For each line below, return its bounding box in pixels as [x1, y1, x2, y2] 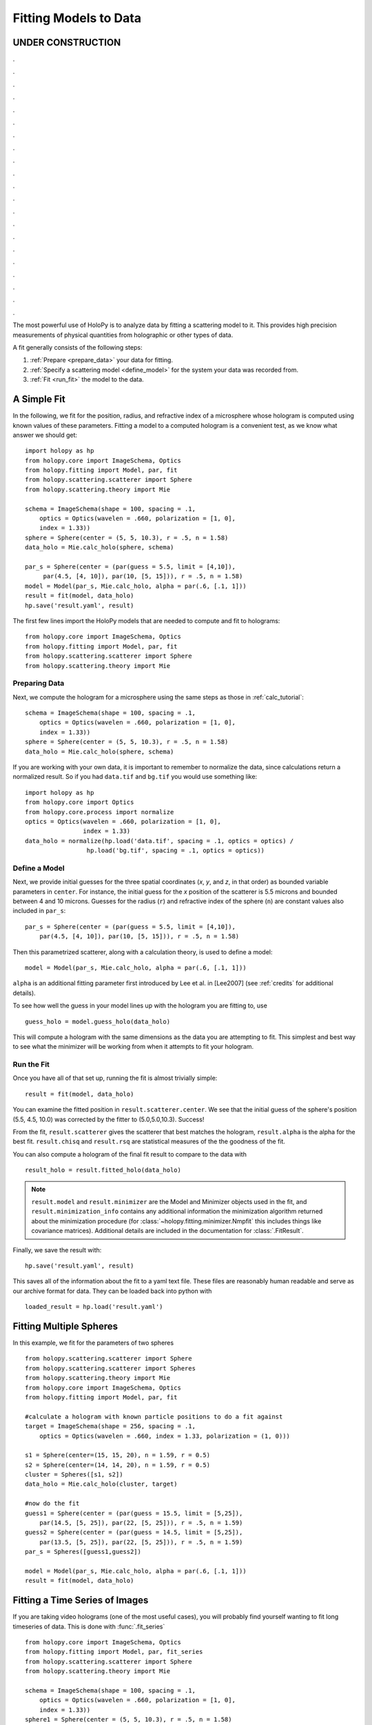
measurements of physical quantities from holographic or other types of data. [12, 331, 234, 339]
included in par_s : [12, 907, 66, 915]
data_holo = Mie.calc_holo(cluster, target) [25, 1480, 178, 1488]
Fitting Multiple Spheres [12, 1320, 118, 1332]
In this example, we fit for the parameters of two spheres [12, 1339, 174, 1347]
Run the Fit [12, 1060, 50, 1069]
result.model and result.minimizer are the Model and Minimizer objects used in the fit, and [31, 1197, 307, 1205]
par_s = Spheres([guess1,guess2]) [25, 1548, 141, 1556]
